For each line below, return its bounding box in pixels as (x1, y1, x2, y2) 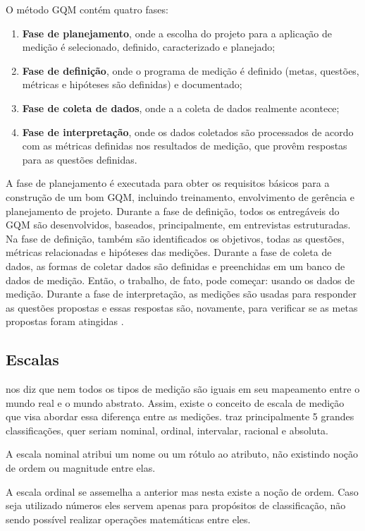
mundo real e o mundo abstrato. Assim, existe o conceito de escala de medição (6, 395, 345, 410)
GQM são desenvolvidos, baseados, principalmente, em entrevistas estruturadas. (6, 217, 351, 232)
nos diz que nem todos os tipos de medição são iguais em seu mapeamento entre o (6, 382, 360, 396)
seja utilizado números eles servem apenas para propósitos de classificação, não (6, 498, 346, 513)
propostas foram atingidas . (6, 314, 124, 329)
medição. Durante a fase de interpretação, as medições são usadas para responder (6, 286, 357, 301)
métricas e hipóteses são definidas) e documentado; (22, 77, 242, 92)
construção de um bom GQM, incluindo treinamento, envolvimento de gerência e (6, 189, 354, 204)
